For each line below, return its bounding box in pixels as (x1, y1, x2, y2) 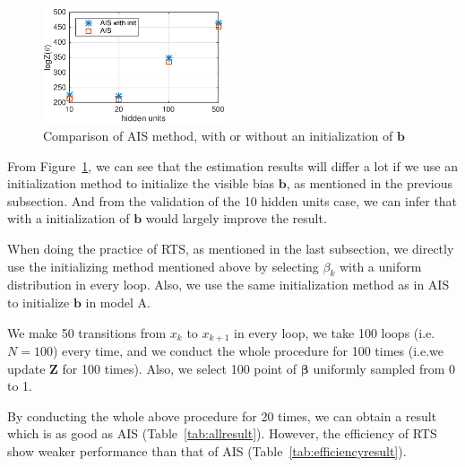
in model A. (85, 293, 151, 311)
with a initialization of (7, 209, 130, 228)
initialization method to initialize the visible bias (7, 174, 275, 193)
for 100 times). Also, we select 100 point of (62, 359, 297, 377)
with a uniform (339, 256, 422, 275)
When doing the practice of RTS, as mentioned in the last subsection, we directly (7, 239, 454, 258)
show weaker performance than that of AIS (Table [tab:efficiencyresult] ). (7, 442, 407, 461)
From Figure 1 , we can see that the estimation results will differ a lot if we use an (7, 156, 458, 175)
